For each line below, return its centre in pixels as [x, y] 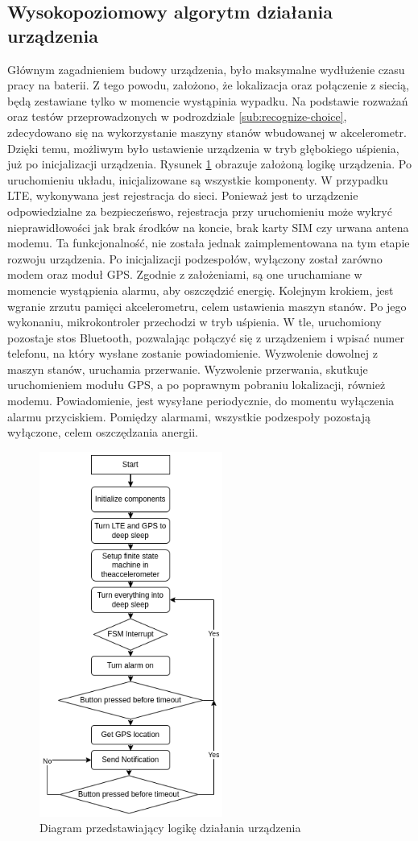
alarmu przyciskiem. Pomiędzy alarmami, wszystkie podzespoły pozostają [189, 416]
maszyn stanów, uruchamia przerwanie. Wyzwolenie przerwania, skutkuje [188, 369]
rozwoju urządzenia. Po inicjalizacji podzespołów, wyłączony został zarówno [195, 258]
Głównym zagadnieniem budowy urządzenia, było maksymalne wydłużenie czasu [206, 69]
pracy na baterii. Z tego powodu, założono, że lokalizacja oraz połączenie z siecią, [208, 85]
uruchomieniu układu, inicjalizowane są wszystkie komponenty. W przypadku [198, 179]
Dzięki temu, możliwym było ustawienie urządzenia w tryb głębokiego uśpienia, [203, 148]
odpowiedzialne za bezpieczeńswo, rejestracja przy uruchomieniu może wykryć [200, 211]
